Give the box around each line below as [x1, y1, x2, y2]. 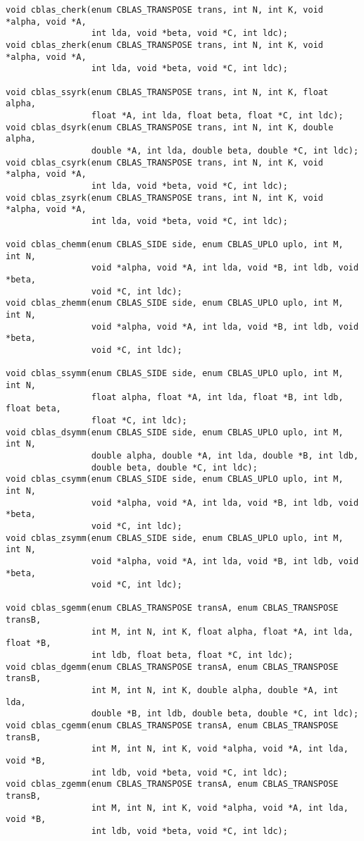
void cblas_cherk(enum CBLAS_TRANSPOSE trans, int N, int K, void [6, 5, 324, 15]
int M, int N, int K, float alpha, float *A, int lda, [91, 626, 353, 637]
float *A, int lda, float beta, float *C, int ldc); [91, 110, 344, 120]
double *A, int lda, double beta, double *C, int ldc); [91, 145, 359, 156]
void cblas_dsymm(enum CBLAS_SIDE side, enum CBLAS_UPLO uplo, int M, [6, 427, 344, 437]
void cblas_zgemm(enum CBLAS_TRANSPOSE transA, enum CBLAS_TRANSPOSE [6, 779, 339, 790]
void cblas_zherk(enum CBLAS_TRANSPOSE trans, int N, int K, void [6, 39, 324, 50]
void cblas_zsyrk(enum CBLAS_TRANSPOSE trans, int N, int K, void [6, 192, 324, 203]
